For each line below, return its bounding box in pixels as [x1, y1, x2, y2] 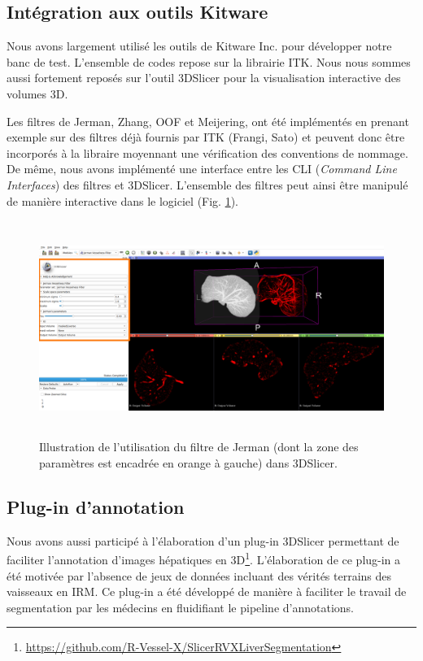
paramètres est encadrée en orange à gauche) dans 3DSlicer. [39, 454, 338, 471]
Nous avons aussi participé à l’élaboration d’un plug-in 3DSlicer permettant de [7, 532, 399, 549]
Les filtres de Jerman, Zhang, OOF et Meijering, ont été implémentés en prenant [7, 112, 409, 129]
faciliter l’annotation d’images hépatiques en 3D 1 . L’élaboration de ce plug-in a [7, 549, 401, 568]
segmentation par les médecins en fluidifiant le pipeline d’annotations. [7, 598, 354, 615]
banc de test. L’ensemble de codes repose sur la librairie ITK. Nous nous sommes [7, 53, 411, 70]
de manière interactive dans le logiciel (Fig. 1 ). [7, 192, 239, 209]
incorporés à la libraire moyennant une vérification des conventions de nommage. [7, 144, 408, 161]
